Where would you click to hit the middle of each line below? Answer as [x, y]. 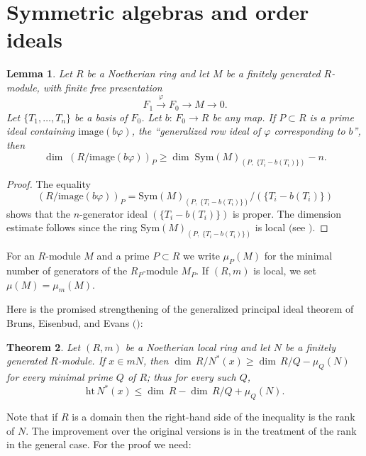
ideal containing [41, 131]
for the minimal [298, 256]
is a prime [332, 117]
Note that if [32, 416]
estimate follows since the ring [72, 227]
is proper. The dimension [287, 213]
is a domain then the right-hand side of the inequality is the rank [213, 416]
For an [21, 256]
